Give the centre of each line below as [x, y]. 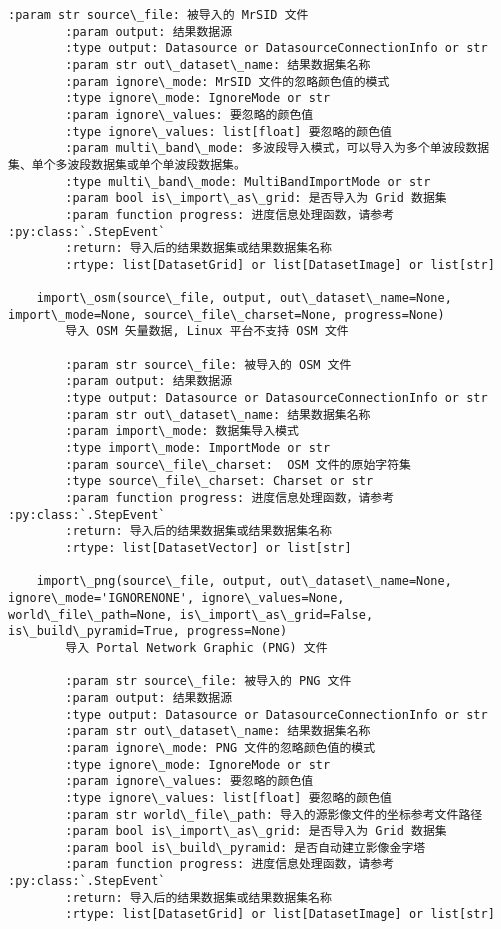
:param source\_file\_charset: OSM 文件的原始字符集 [238, 464]
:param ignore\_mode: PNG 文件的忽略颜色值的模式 [220, 747]
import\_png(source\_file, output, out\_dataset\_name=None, [244, 581]
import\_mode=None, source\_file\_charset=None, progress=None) [226, 314]
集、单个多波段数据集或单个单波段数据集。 [127, 164]
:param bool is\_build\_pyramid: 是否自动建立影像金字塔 [245, 847]
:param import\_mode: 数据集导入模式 [182, 431]
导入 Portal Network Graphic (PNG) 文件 [196, 647]
